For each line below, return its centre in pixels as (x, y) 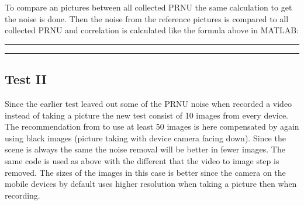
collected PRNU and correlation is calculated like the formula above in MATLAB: (152, 30)
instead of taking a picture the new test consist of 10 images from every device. (147, 115)
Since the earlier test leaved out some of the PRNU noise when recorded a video (148, 103)
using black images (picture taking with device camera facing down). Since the (145, 138)
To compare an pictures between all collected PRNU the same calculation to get (148, 7)
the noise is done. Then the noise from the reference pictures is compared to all (147, 18)
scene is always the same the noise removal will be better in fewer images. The (145, 149)
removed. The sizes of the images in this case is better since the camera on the (145, 172)
